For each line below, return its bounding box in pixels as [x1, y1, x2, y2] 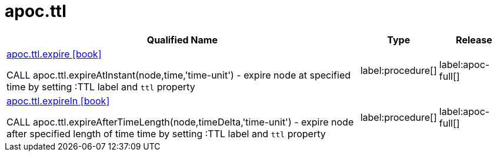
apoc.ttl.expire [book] [6, 48, 102, 60]
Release [456, 33, 492, 46]
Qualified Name [146, 33, 218, 46]
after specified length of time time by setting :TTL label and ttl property [6, 127, 326, 140]
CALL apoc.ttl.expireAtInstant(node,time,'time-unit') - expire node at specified [6, 69, 351, 81]
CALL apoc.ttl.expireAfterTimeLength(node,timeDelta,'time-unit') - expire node [6, 116, 354, 128]
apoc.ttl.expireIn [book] [6, 94, 110, 107]
